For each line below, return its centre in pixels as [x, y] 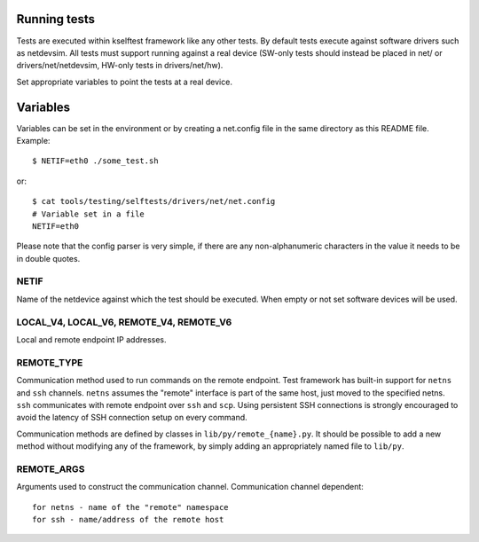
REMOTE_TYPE [50, 362]
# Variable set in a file [89, 214]
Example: [33, 140]
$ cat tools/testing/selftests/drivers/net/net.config [154, 201]
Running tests [56, 19]
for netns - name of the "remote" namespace [131, 507]
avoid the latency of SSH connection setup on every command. [132, 418]
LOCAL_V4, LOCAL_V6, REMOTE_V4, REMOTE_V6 [124, 322]
